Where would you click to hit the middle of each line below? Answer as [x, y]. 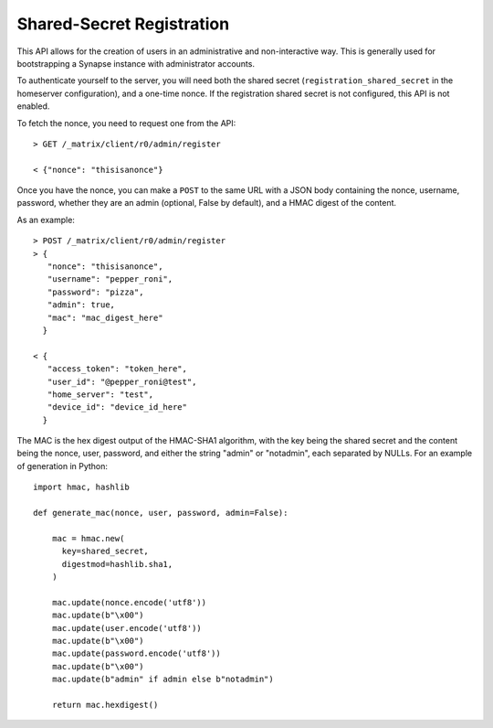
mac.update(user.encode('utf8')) [127, 628]
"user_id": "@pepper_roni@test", [122, 381]
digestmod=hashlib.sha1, [117, 564]
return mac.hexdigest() [105, 705]
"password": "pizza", [95, 292]
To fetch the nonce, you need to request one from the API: [126, 123]
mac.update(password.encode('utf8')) [136, 653]
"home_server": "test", [100, 394]
